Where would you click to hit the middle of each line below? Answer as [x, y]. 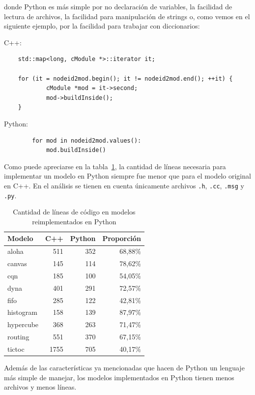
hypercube [23, 324]
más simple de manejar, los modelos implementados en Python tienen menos [119, 377]
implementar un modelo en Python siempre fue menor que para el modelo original [127, 176]
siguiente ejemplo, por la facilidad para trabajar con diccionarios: [102, 26]
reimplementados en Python [74, 221]
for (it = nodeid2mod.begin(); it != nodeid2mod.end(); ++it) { [125, 78]
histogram [22, 312]
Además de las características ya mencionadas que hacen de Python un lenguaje [124, 368]
